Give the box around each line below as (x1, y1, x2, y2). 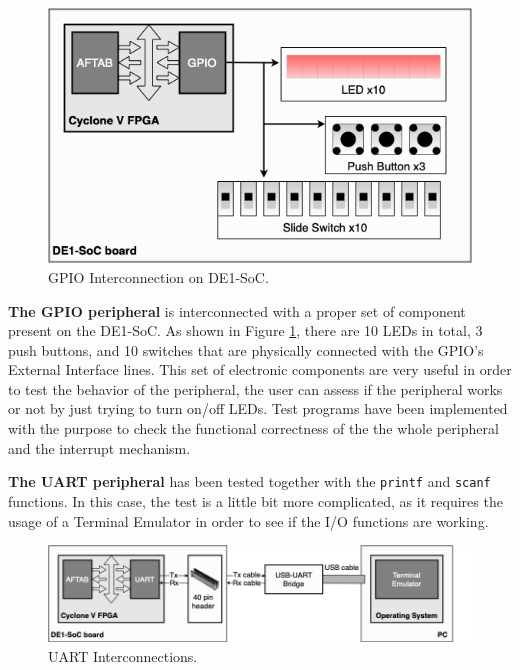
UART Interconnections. (48, 645, 198, 666)
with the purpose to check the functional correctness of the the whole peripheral (8, 418, 499, 439)
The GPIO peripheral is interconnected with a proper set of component (8, 300, 466, 321)
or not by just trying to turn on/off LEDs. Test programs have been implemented (8, 398, 508, 419)
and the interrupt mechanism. (8, 437, 191, 458)
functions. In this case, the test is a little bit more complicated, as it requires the (8, 490, 503, 511)
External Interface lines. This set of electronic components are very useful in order (8, 359, 512, 380)
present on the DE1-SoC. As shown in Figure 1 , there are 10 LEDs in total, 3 (8, 320, 483, 341)
